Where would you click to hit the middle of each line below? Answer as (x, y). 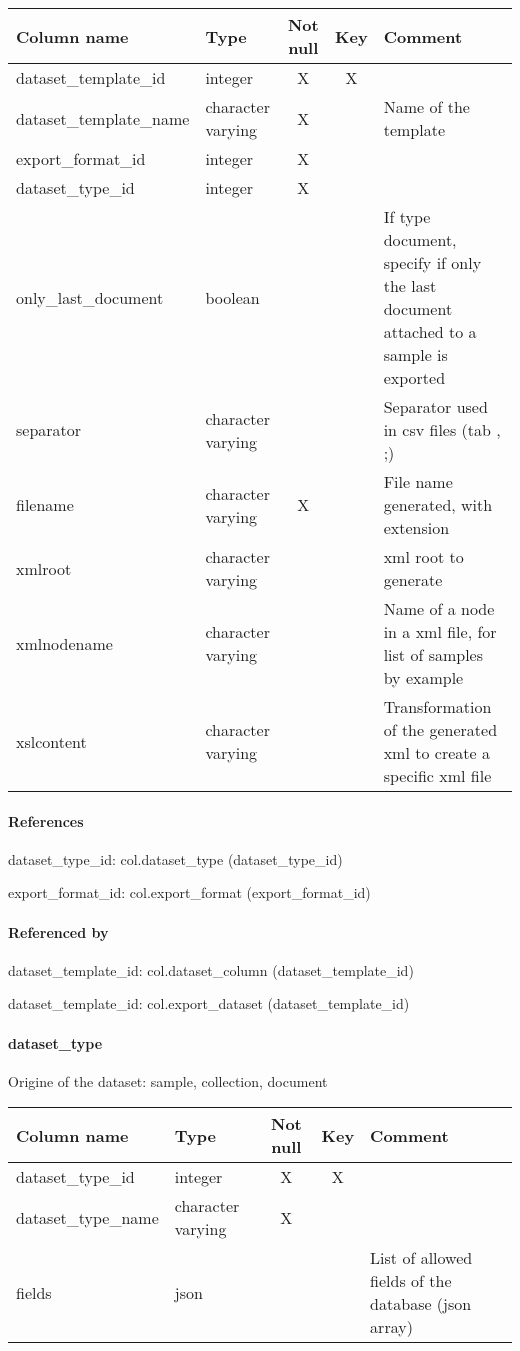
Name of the (426, 106)
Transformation (437, 706)
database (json (421, 1304)
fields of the (411, 1281)
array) (391, 1327)
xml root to (423, 556)
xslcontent (51, 741)
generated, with (438, 504)
